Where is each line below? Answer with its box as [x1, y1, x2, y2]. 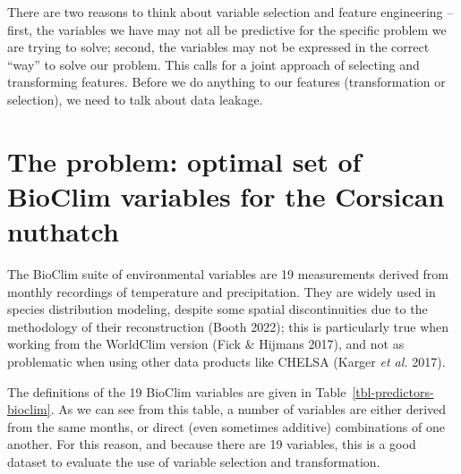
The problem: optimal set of [7, 142, 362, 179]
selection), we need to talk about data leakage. [7, 89, 263, 108]
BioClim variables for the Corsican [7, 177, 445, 214]
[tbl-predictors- [352, 382, 434, 401]
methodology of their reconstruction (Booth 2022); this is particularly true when [7, 317, 449, 335]
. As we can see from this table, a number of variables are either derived [50, 400, 447, 419]
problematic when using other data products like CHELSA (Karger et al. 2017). [7, 352, 446, 371]
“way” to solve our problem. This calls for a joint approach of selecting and [7, 55, 420, 73]
